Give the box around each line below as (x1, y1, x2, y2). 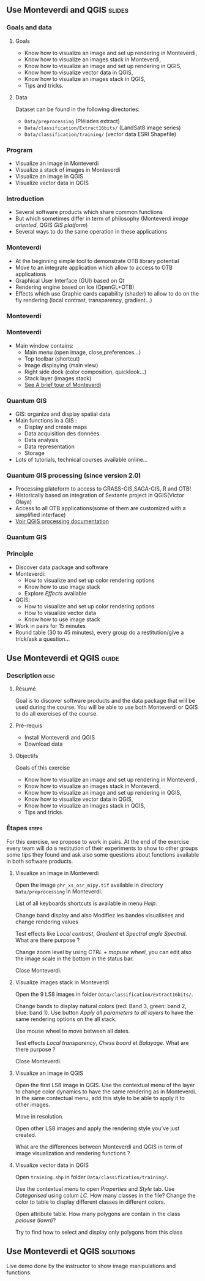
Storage (24, 449, 45, 457)
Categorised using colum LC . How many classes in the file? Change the (15, 1191, 196, 1199)
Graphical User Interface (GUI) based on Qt (15, 277, 125, 284)
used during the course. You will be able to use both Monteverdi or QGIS (15, 703, 198, 711)
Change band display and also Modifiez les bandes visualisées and (15, 911, 185, 919)
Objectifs (15, 752, 39, 760)
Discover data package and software (15, 564, 108, 571)
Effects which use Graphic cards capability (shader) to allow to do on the (15, 289, 199, 297)
